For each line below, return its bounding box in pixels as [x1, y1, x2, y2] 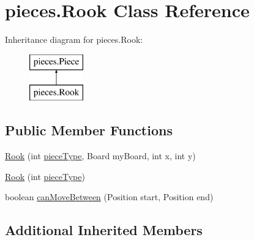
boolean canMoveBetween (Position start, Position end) [5, 190, 214, 203]
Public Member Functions [5, 121, 173, 140]
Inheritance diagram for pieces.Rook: [5, 33, 143, 46]
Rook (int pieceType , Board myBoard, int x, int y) [5, 149, 196, 162]
